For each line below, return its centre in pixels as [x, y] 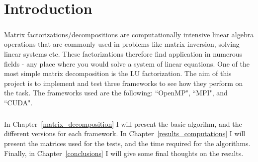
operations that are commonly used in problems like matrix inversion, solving [122, 44]
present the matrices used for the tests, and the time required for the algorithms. [127, 143]
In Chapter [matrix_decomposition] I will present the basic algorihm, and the [123, 123]
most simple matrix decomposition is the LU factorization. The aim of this [118, 73]
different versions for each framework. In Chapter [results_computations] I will [125, 133]
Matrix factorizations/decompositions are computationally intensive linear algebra [129, 34]
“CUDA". [18, 102]
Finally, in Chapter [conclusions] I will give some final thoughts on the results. [124, 153]
